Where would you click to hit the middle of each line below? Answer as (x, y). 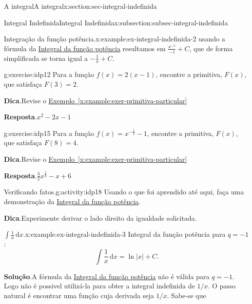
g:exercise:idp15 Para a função (49, 133)
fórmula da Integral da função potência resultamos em (85, 48)
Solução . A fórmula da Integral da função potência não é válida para (107, 276)
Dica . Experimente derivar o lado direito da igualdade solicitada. (100, 218)
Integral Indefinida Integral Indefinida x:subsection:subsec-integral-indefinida (116, 22)
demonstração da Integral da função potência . (72, 201)
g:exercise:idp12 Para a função (49, 74)
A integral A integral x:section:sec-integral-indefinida (80, 6)
